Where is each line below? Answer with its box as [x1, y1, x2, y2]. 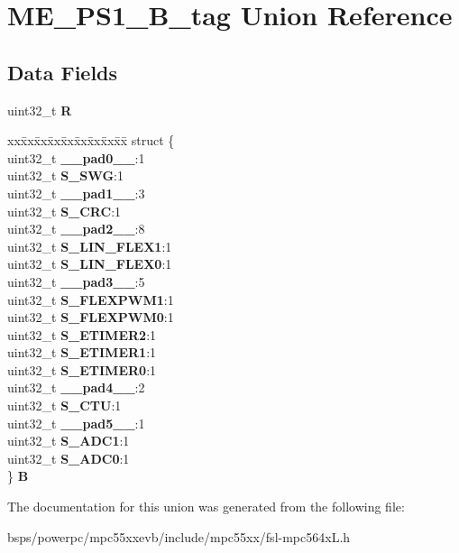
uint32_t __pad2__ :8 [7, 219, 145, 238]
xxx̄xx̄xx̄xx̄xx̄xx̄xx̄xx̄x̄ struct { [7, 131, 175, 150]
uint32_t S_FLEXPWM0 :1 [7, 308, 174, 327]
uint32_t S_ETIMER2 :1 [7, 325, 157, 344]
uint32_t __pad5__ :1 [7, 413, 145, 432]
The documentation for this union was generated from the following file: [7, 497, 405, 516]
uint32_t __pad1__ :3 [7, 183, 145, 202]
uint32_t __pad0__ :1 [7, 148, 145, 167]
